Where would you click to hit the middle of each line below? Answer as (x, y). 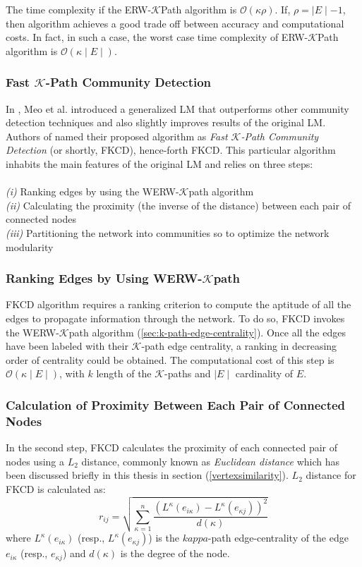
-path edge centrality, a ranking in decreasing (239, 346)
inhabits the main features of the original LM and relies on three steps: (159, 163)
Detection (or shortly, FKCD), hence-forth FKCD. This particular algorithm (171, 150)
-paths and (188, 373)
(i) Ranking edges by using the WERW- (92, 191)
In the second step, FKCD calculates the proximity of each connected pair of (172, 447)
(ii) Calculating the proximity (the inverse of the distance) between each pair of (178, 205)
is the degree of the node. (175, 553)
